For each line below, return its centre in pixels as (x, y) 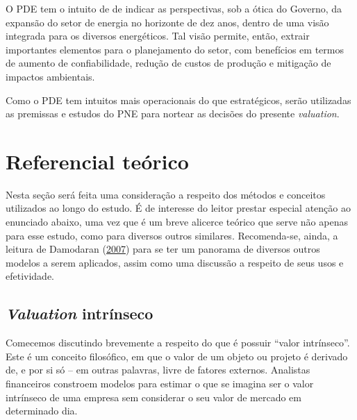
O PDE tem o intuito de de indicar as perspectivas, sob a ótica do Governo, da (174, 8)
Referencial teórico (97, 161)
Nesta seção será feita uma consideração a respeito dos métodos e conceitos (166, 194)
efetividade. (30, 276)
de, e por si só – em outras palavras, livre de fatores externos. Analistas (158, 370)
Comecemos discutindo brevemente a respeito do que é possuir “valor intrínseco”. (178, 343)
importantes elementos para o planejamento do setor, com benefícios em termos (175, 49)
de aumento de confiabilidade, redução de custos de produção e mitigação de (168, 63)
